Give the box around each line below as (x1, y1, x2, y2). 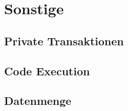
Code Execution (4, 63, 90, 78)
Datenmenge (4, 93, 71, 108)
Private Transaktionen (4, 33, 124, 48)
